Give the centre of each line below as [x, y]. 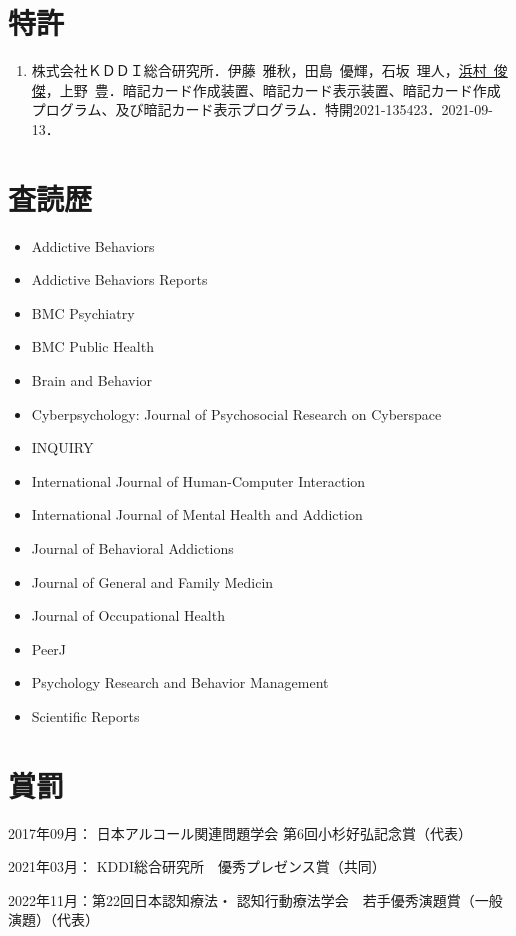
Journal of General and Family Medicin [152, 581]
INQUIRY [62, 447]
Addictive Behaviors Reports [119, 279]
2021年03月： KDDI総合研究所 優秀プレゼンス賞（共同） [197, 866]
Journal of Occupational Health [128, 615]
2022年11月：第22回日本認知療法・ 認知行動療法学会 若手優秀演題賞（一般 [255, 899]
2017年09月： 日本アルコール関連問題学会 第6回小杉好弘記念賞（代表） [240, 832]
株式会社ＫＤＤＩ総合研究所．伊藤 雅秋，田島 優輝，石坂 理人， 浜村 [259, 70]
